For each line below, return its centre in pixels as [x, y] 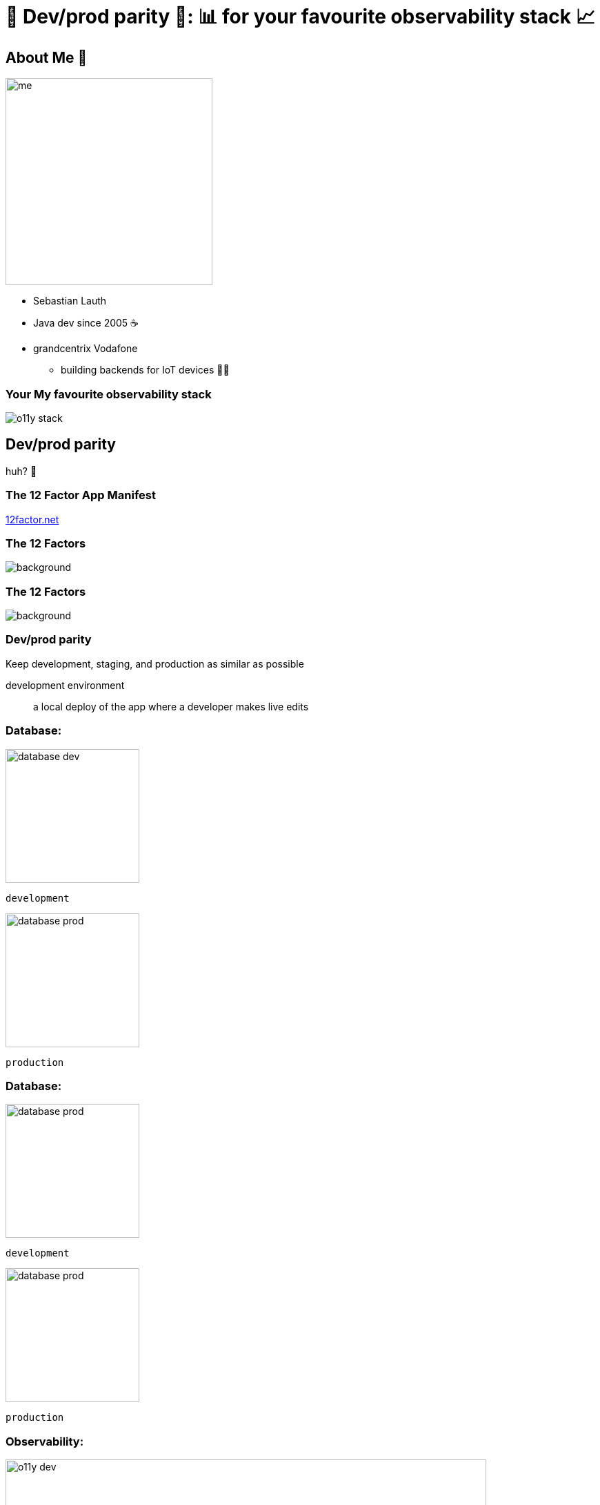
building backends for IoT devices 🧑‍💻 [145, 370]
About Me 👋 [47, 57]
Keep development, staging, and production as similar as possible [155, 663]
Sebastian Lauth [70, 301]
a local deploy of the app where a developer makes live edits [171, 706]
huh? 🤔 [21, 471]
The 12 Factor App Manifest [81, 495]
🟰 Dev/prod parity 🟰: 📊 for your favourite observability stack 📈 [300, 17]
